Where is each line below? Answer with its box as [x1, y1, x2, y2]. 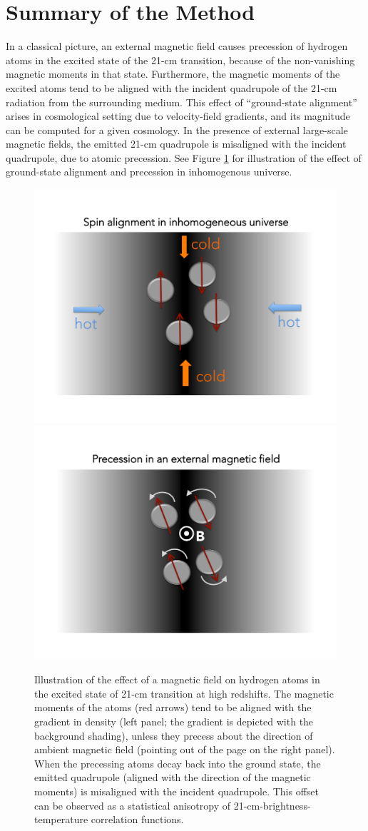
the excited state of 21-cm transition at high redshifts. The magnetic [34, 685, 334, 700]
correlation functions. [91, 812, 184, 827]
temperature [34, 812, 88, 827]
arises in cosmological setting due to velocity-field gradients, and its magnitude [6, 108, 350, 123]
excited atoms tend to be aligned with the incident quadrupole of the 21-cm [6, 80, 337, 95]
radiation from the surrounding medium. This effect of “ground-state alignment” [6, 94, 357, 109]
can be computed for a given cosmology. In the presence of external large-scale [6, 122, 348, 137]
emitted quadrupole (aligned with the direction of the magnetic [34, 770, 311, 785]
